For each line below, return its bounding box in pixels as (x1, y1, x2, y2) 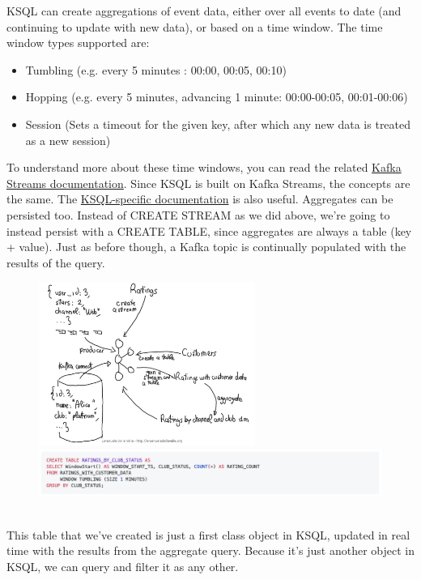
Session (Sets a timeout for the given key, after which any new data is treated (25, 115, 411, 132)
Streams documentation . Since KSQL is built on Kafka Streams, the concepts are (6, 174, 410, 191)
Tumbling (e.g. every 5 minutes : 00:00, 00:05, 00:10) (25, 61, 287, 78)
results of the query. (6, 254, 105, 271)
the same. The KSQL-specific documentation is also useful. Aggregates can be (6, 190, 393, 207)
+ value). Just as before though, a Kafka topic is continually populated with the (6, 238, 406, 255)
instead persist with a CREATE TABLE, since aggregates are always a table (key (6, 222, 412, 239)
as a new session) (25, 131, 111, 148)
